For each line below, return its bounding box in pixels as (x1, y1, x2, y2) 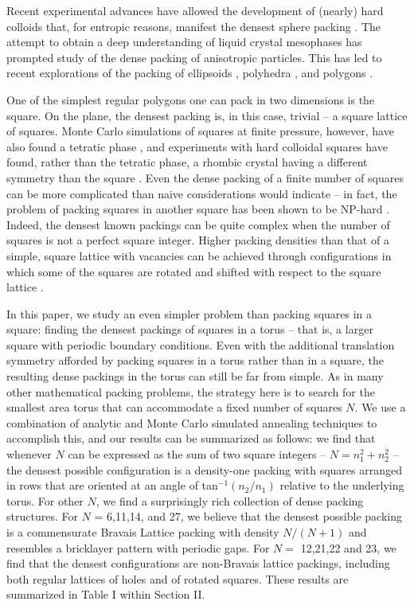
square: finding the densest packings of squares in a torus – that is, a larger (6, 321, 373, 338)
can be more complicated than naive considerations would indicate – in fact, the (6, 185, 397, 201)
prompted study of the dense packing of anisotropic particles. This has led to (6, 49, 382, 65)
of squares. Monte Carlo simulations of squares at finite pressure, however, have (6, 123, 394, 139)
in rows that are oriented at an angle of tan (6, 477, 218, 494)
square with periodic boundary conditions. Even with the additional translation (6, 336, 395, 353)
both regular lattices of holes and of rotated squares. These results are (6, 570, 349, 587)
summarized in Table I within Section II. (6, 586, 205, 603)
